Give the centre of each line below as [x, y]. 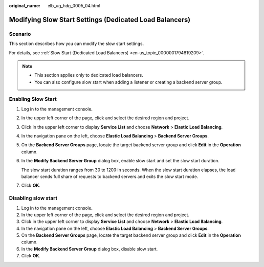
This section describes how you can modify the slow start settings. [77, 44]
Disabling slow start [33, 198]
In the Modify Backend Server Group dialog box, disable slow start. [89, 249]
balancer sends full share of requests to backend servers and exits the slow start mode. [110, 177]
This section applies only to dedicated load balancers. [89, 75]
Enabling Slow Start [33, 99]
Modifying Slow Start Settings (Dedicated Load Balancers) [100, 20]
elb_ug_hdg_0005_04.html [74, 6]
